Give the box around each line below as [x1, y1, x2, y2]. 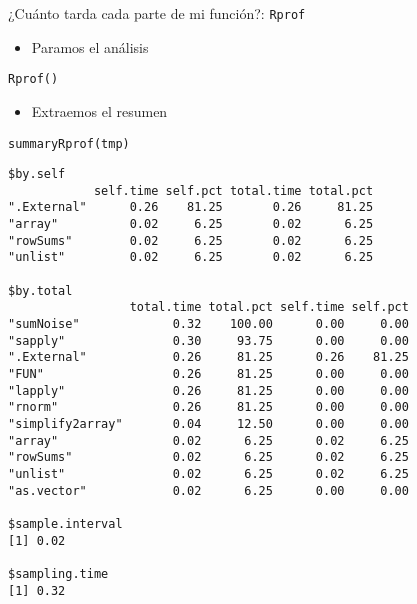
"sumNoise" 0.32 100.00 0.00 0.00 [8, 317, 409, 332]
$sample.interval [8, 516, 123, 531]
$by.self [8, 167, 66, 182]
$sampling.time [8, 566, 109, 581]
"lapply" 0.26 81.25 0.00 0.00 [8, 383, 409, 398]
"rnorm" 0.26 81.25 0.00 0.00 [8, 400, 409, 415]
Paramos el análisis [31, 36, 149, 57]
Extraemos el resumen [31, 100, 168, 121]
